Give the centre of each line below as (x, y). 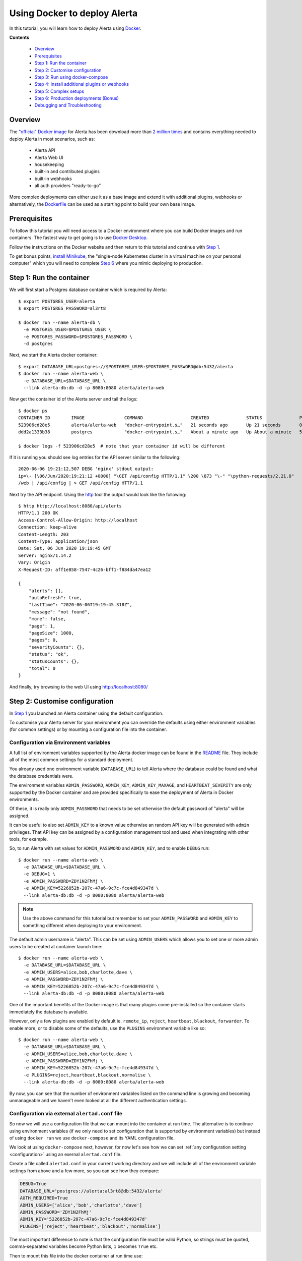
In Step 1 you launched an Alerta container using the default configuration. (86, 713)
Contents (19, 37)
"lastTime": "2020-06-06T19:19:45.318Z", (81, 605)
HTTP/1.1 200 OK (38, 513)
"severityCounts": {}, (57, 647)
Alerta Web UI (49, 157)
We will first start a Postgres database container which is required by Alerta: (88, 290)
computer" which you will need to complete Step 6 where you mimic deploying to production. (106, 263)
